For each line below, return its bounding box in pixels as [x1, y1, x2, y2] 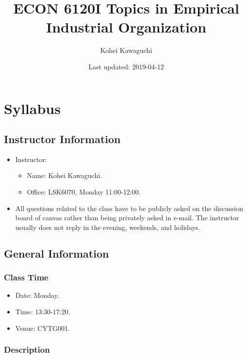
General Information [4, 245, 109, 260]
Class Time [4, 271, 49, 283]
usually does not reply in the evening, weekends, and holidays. [15, 222, 200, 232]
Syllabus [4, 98, 61, 118]
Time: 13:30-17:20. [15, 307, 70, 317]
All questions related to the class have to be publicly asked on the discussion [15, 203, 244, 213]
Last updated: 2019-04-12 [88, 61, 164, 71]
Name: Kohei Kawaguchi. [27, 170, 102, 180]
